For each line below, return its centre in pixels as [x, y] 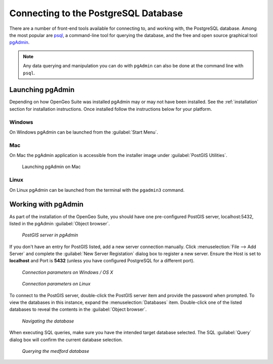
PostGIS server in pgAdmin [50, 235]
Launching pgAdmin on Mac [51, 167]
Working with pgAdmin [46, 204]
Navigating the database [48, 321]
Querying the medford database [56, 351]
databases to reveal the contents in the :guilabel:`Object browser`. [78, 309]
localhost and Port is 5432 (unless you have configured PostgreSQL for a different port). [102, 261]
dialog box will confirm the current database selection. [66, 340]
